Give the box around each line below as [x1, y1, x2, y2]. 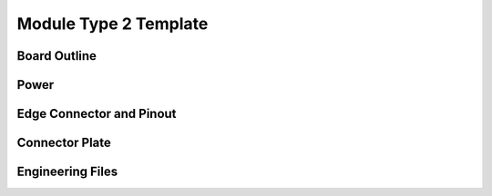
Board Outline [16, 48, 97, 64]
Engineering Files [16, 164, 118, 180]
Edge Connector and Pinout [16, 106, 177, 122]
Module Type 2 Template [16, 14, 209, 34]
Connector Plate [16, 135, 111, 151]
